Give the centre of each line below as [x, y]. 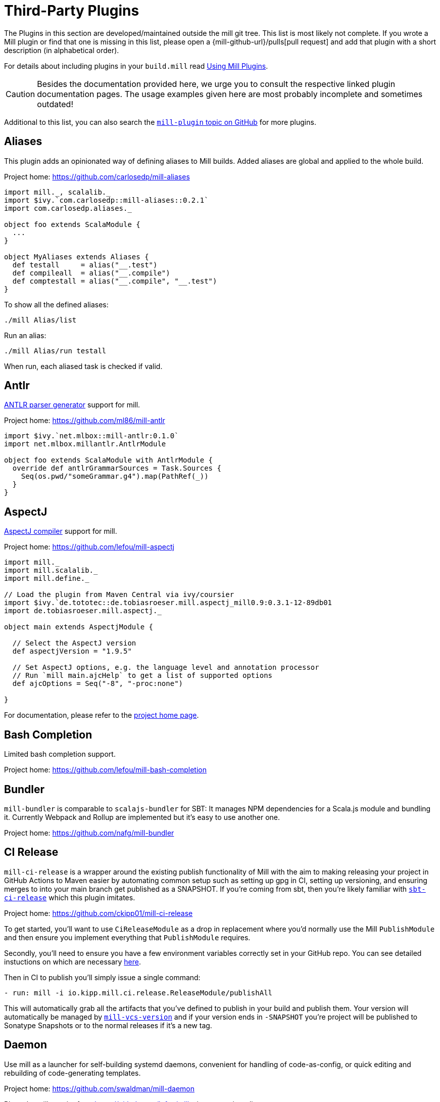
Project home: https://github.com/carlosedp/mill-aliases [97, 176]
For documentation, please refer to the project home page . [102, 715]
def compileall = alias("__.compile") [91, 273]
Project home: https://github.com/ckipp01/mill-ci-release [99, 913]
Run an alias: [25, 335]
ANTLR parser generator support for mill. [72, 405]
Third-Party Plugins [72, 11]
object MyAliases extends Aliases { [77, 257]
